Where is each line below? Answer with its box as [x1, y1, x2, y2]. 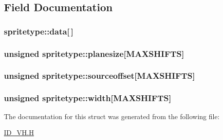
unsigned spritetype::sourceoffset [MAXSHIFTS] [4, 70, 195, 82]
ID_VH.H [4, 127, 34, 138]
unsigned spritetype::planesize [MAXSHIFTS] [4, 47, 185, 59]
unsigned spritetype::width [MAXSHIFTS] [4, 92, 171, 104]
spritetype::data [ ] [4, 25, 74, 37]
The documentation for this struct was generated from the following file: [4, 111, 220, 121]
